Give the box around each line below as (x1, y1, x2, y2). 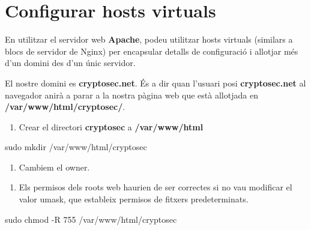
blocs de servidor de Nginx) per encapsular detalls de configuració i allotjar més (5, 44, 298, 57)
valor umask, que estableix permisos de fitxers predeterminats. (19, 193, 249, 205)
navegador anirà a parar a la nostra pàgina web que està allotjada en (5, 88, 258, 101)
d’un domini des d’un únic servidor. (5, 56, 136, 69)
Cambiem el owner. (19, 160, 90, 173)
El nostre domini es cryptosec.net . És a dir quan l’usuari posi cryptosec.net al (5, 76, 306, 89)
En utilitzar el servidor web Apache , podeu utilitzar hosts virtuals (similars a (5, 33, 293, 46)
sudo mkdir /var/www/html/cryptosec (5, 141, 147, 153)
